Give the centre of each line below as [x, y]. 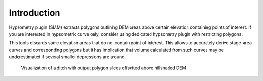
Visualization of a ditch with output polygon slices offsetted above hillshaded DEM [103, 68]
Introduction [35, 13]
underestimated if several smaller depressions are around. [67, 57]
